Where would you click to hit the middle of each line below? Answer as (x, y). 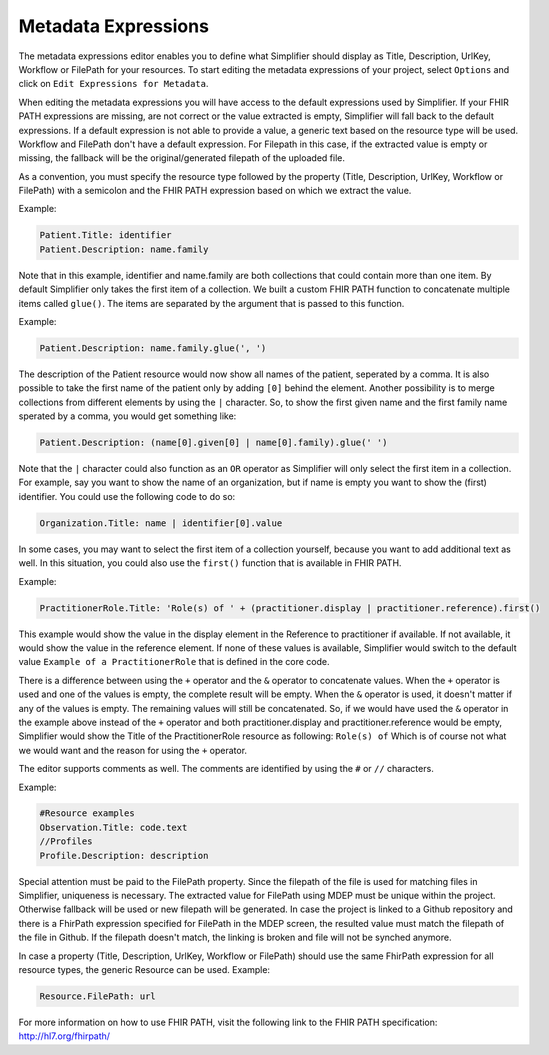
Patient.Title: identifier (105, 235)
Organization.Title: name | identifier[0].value (161, 523)
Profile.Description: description (124, 855)
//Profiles (66, 841)
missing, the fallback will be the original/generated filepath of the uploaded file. (181, 158)
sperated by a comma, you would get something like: (127, 416)
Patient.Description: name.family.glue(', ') (153, 348)
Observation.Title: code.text (113, 827)
